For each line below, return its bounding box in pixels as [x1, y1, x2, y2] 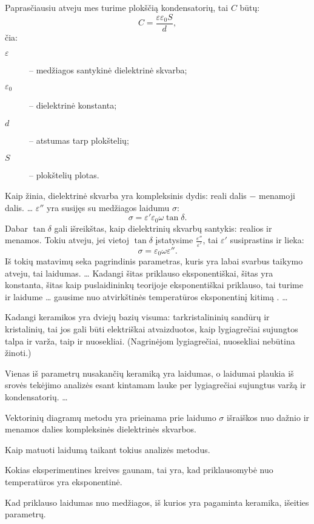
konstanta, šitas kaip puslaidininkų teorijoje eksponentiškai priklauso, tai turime [5, 278, 303, 291]
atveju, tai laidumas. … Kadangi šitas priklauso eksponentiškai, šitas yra [5, 266, 273, 279]
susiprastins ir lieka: [230, 233, 304, 246]
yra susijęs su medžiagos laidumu [47, 201, 170, 213]
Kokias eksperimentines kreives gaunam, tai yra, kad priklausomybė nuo [5, 463, 273, 476]
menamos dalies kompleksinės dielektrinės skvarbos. [5, 423, 196, 435]
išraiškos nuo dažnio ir [227, 411, 310, 423]
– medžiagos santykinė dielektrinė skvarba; [29, 64, 187, 76]
